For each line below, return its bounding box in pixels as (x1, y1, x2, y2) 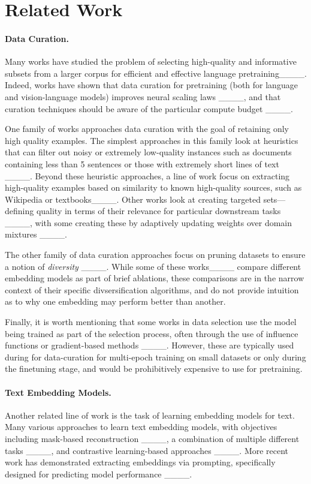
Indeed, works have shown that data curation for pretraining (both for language (5, 79, 298, 91)
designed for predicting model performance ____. (5, 467, 192, 480)
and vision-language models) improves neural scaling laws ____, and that (5, 90, 281, 103)
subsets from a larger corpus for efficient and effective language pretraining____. (5, 67, 307, 79)
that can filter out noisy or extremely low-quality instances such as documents (5, 146, 292, 158)
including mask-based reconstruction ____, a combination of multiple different (5, 432, 300, 444)
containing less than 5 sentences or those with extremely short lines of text (5, 157, 279, 170)
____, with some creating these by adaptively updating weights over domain (5, 216, 292, 229)
